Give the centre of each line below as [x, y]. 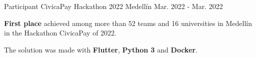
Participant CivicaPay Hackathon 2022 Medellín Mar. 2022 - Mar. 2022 [113, 6]
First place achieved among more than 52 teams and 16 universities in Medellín [128, 23]
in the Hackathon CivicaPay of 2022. [60, 33]
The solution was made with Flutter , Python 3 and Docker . [101, 49]
